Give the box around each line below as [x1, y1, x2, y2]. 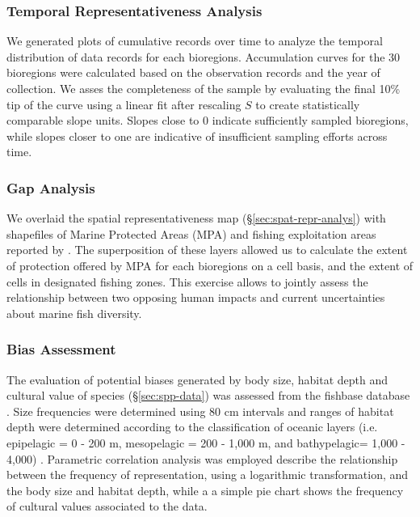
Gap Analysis [6, 177, 95, 197]
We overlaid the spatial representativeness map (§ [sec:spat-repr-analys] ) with [6, 210, 386, 227]
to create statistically [255, 95, 360, 112]
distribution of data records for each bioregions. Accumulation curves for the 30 [6, 48, 401, 65]
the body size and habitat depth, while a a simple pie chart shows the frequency [6, 481, 404, 498]
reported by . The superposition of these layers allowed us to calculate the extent [6, 241, 408, 258]
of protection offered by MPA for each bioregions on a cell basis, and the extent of [6, 256, 414, 273]
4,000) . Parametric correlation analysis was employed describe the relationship [6, 450, 398, 467]
